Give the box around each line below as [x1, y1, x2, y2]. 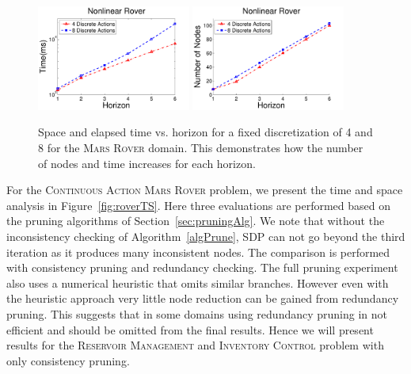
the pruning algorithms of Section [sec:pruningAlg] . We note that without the [6, 212, 385, 229]
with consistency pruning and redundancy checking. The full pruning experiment [6, 259, 398, 276]
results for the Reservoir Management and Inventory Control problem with [6, 337, 384, 353]
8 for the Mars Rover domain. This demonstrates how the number [38, 139, 363, 155]
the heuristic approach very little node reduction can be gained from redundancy [6, 290, 399, 307]
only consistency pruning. [6, 352, 130, 368]
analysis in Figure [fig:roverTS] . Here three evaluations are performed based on [6, 197, 391, 213]
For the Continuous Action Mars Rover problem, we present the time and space [6, 181, 403, 198]
